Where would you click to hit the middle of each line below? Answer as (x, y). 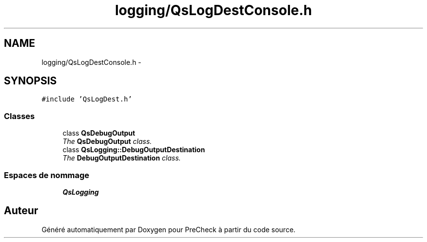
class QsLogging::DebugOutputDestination (134, 150)
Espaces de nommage (47, 175)
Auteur (21, 211)
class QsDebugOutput (99, 133)
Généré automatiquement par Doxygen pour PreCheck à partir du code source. (169, 229)
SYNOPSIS (30, 81)
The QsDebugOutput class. (107, 141)
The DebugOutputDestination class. (122, 158)
